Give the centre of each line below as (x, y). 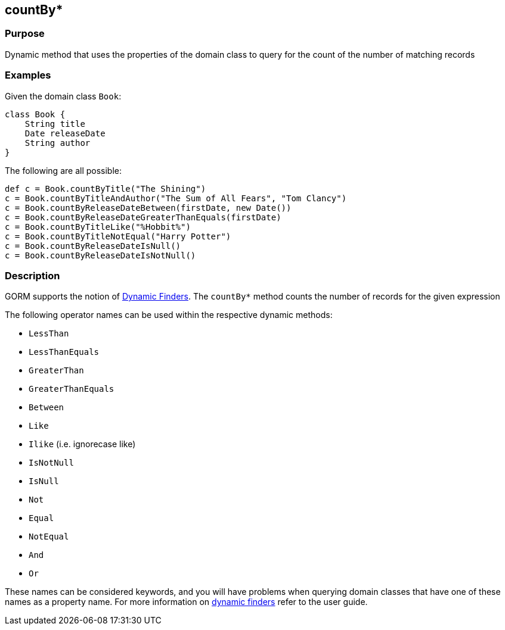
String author (58, 143)
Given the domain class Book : (63, 96)
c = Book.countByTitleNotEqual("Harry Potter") (118, 236)
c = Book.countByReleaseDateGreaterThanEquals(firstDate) (143, 217)
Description (32, 275)
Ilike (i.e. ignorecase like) (82, 444)
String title (55, 124)
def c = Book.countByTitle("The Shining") (106, 188)
